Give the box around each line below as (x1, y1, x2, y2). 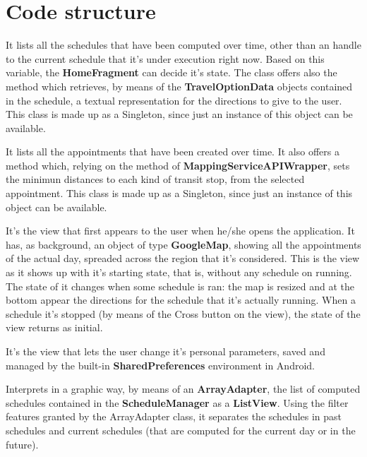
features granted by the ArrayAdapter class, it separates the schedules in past (6, 409, 342, 424)
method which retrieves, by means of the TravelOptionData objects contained (6, 78, 353, 93)
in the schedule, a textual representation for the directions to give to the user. (6, 93, 342, 107)
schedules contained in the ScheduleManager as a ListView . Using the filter (6, 395, 349, 410)
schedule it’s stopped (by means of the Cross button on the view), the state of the (6, 306, 361, 321)
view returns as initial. (6, 320, 103, 335)
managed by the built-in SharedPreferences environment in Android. (6, 357, 315, 372)
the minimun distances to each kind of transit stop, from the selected (6, 172, 305, 186)
